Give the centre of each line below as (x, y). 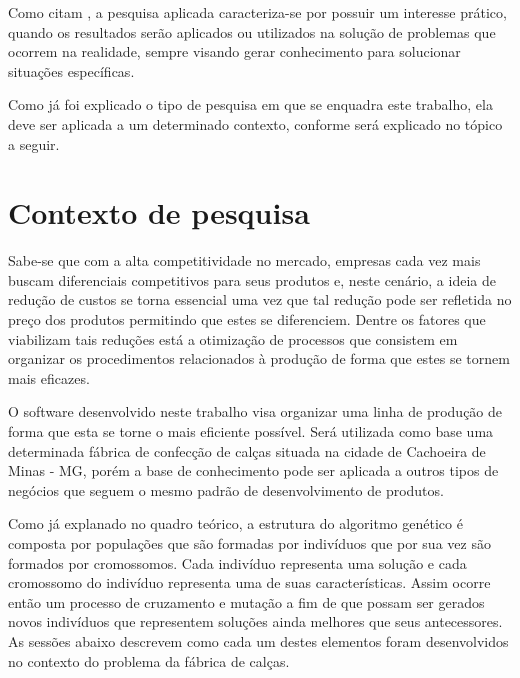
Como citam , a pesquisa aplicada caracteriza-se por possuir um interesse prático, (257, 12)
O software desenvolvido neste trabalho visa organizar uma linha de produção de (255, 411)
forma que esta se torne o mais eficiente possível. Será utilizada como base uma (251, 431)
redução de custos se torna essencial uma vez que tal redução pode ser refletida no (260, 299)
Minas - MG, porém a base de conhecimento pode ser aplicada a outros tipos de (253, 470)
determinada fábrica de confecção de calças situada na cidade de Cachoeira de (247, 450)
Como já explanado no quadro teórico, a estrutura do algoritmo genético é (235, 523)
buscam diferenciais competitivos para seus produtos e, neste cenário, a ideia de (252, 279)
